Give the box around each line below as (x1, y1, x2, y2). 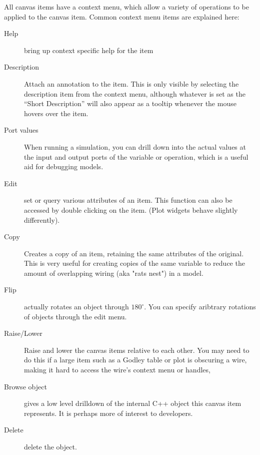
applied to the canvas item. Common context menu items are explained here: (4, 11, 239, 22)
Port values (4, 125, 38, 135)
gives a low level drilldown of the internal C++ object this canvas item (24, 398, 241, 408)
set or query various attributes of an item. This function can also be (24, 195, 232, 205)
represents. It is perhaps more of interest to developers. (24, 407, 193, 418)
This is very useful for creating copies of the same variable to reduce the (24, 258, 245, 268)
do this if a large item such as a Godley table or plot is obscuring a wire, (24, 354, 247, 365)
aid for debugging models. (24, 161, 103, 172)
